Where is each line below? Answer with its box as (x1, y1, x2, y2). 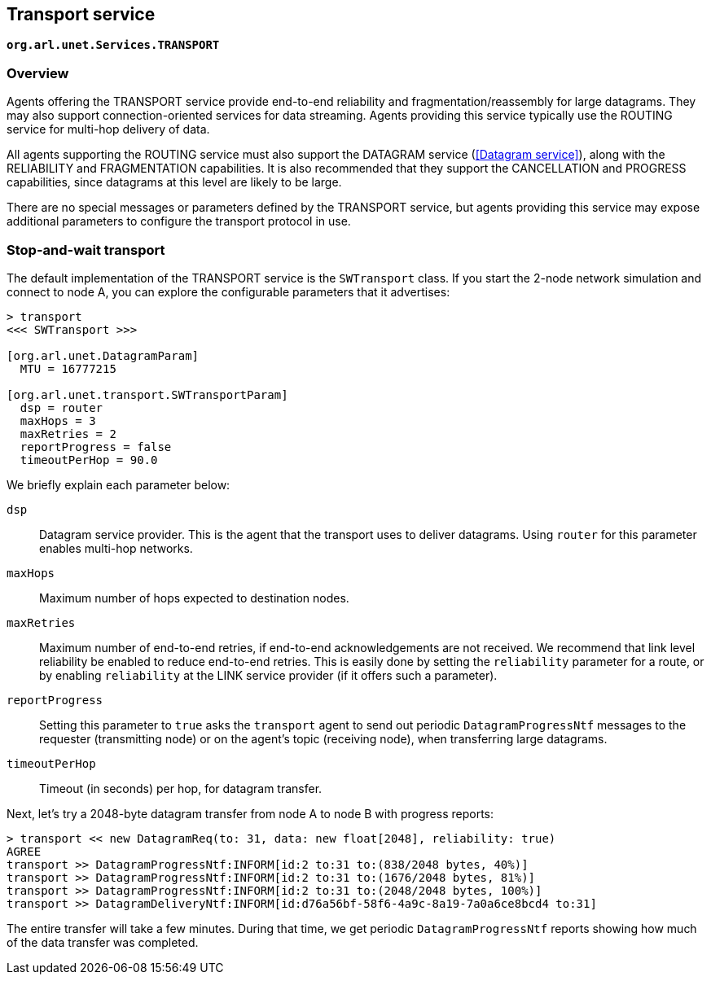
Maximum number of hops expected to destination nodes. (39, 590, 349, 605)
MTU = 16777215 (20, 361, 116, 375)
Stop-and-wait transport (7, 241, 165, 258)
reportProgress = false (20, 440, 172, 453)
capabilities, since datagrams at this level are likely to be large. (7, 175, 342, 190)
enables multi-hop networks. (39, 541, 193, 555)
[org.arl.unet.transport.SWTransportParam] (7, 388, 288, 401)
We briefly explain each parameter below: (7, 477, 230, 492)
